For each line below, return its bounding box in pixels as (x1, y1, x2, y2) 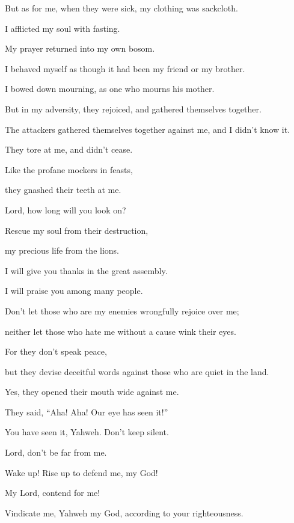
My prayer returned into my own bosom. (5, 42, 155, 55)
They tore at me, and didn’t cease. (5, 143, 133, 156)
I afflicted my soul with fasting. (5, 22, 120, 34)
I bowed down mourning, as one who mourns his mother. (5, 82, 215, 95)
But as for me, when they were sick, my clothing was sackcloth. (5, 2, 238, 14)
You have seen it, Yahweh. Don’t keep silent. (5, 426, 169, 438)
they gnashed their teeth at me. (5, 183, 121, 196)
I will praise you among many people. (5, 284, 143, 297)
